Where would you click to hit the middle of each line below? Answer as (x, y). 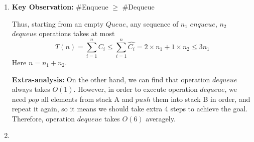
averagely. (161, 118)
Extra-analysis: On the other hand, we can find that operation (111, 79)
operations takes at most (77, 33)
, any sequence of (152, 23)
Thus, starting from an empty (58, 23)
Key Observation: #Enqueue (60, 7)
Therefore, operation (43, 118)
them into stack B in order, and (202, 99)
